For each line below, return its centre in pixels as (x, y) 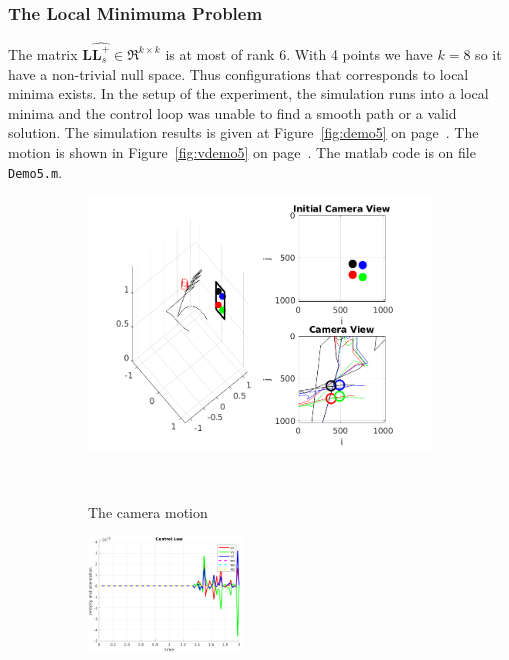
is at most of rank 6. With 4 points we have (299, 53)
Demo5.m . (35, 171)
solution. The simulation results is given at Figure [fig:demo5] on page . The (243, 132)
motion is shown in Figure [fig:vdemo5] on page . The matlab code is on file (242, 151)
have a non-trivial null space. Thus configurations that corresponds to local (238, 73)
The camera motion (148, 511)
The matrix (43, 53)
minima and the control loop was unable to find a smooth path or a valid (232, 112)
